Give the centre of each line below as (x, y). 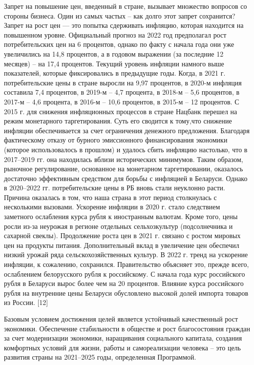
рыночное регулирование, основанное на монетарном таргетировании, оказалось (124, 169)
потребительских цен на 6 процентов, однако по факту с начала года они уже (119, 44)
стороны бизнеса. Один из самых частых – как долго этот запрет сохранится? (120, 15)
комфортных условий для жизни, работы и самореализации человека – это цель (122, 347)
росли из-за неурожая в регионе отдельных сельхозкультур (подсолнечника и (118, 226)
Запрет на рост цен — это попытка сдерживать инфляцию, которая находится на (124, 25)
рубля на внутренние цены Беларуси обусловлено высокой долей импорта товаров (126, 293)
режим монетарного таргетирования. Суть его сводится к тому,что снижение (118, 121)
